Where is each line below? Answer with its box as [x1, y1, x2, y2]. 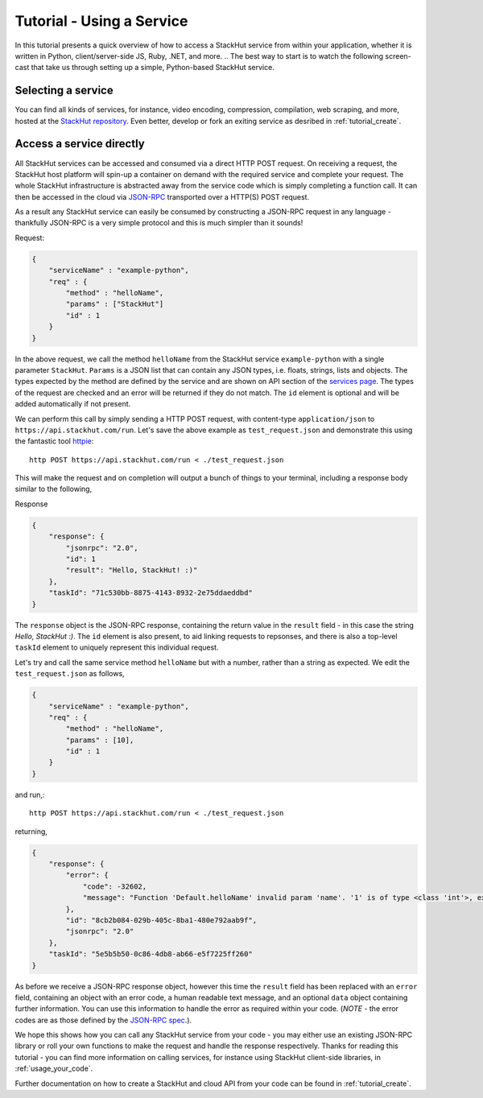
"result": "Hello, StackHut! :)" [65, 566, 198, 575]
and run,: [14, 790, 45, 799]
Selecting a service [14, 84, 114, 97]
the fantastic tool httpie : [14, 436, 94, 446]
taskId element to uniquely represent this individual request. [14, 642, 219, 652]
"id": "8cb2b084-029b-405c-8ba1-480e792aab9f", [65, 915, 258, 925]
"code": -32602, [82, 881, 147, 891]
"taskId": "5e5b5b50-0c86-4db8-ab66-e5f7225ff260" [48, 950, 253, 959]
